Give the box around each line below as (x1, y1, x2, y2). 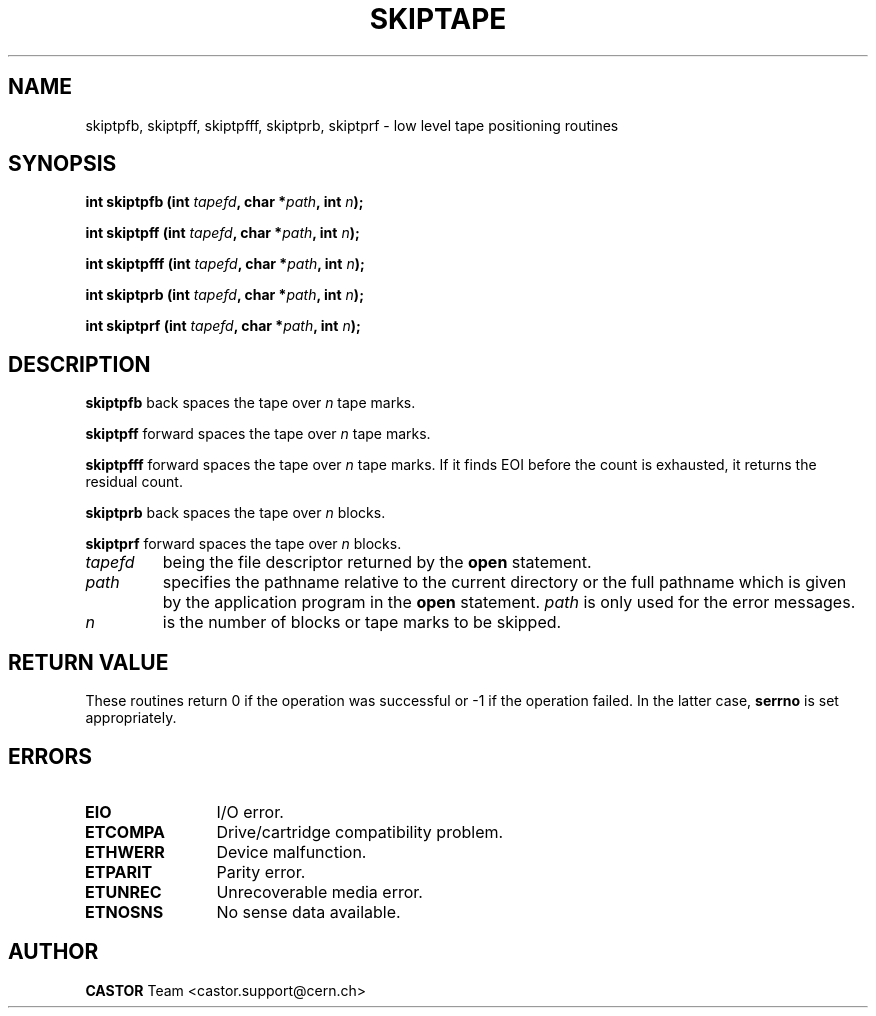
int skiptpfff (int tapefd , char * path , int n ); (85, 255, 365, 273)
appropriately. (85, 709, 177, 727)
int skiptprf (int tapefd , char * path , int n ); (85, 317, 361, 335)
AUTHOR (8, 939, 99, 965)
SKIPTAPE (369, 2, 507, 36)
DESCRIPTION (8, 351, 151, 377)
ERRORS (8, 743, 93, 769)
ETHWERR (85, 841, 165, 862)
